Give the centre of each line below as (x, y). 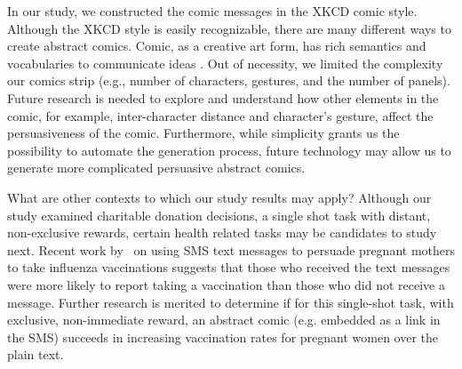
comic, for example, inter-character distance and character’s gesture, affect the (220, 115)
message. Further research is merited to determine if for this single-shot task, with (231, 302)
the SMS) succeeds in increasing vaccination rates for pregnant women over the (223, 337)
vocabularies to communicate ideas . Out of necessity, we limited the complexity (225, 63)
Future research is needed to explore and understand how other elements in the (223, 97)
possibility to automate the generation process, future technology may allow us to (229, 150)
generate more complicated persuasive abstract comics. (156, 168)
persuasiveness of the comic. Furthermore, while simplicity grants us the (203, 133)
